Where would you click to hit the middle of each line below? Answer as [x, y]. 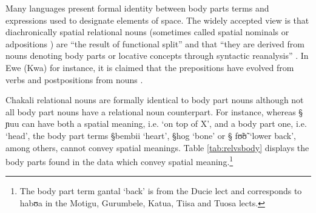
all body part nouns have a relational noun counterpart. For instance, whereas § [154, 111]
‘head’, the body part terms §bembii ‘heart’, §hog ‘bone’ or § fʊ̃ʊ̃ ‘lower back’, [151, 135]
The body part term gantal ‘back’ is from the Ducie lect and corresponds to [161, 191]
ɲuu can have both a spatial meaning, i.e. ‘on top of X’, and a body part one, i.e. [156, 123]
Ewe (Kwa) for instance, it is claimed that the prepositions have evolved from [150, 67]
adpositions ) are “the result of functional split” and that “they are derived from [155, 43]
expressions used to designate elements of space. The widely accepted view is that [157, 20]
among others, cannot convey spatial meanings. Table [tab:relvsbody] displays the [157, 147]
